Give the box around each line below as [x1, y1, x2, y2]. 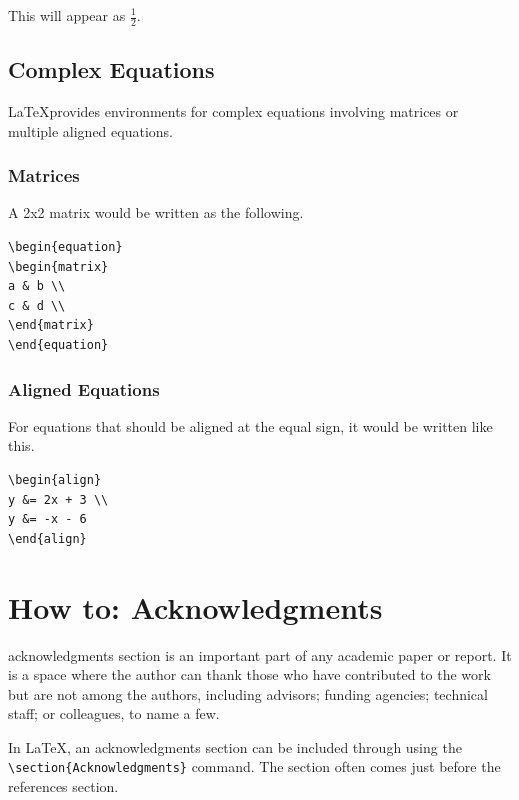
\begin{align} [8, 473, 102, 487]
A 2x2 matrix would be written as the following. [8, 202, 304, 223]
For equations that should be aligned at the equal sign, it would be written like [8, 415, 493, 436]
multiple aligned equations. [8, 120, 173, 141]
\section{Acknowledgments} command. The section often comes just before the [8, 756, 501, 777]
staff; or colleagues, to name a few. [8, 703, 220, 724]
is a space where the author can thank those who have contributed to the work [8, 664, 491, 685]
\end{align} [8, 531, 87, 546]
